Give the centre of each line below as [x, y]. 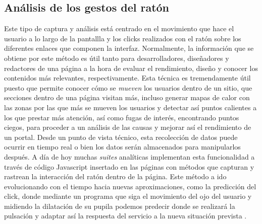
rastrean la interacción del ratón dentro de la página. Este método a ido [115, 176]
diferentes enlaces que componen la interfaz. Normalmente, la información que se [129, 48]
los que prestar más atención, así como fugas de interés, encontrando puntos [122, 117]
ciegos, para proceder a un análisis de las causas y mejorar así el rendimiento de [128, 127]
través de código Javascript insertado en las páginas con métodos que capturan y [129, 166]
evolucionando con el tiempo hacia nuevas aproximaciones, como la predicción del [130, 186]
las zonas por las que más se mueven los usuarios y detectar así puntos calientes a [130, 107]
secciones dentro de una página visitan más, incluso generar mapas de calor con [127, 97]
